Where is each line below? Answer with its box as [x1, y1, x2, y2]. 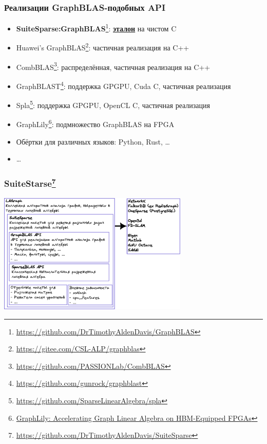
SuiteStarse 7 [4, 175, 56, 190]
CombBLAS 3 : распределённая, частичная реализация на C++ [16, 60, 211, 72]
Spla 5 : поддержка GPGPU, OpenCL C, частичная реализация [16, 98, 210, 110]
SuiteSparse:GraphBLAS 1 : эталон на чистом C [16, 22, 177, 33]
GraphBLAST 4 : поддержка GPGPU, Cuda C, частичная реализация [16, 79, 231, 91]
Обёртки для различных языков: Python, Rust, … [16, 136, 170, 147]
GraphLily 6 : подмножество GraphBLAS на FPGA [16, 117, 175, 130]
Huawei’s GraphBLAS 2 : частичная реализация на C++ [16, 41, 189, 53]
